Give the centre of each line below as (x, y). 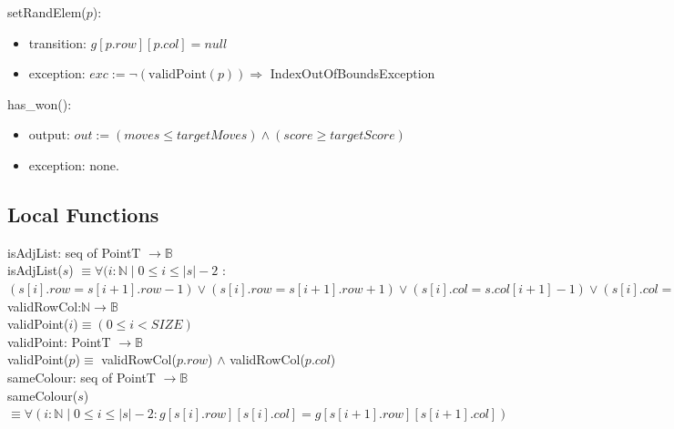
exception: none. (74, 164)
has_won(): (40, 103)
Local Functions (83, 214)
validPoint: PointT (59, 341)
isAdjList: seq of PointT (74, 252)
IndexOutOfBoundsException (352, 73)
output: (49, 134)
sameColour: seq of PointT (82, 377)
